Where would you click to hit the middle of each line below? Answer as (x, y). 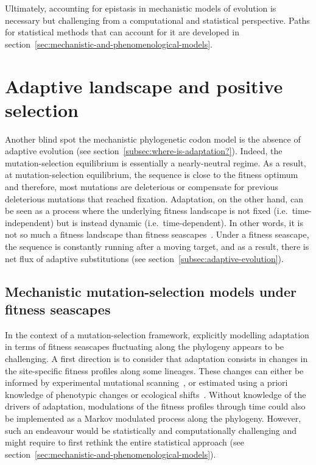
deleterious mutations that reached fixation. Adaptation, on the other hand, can (154, 198)
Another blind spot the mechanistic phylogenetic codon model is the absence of (153, 139)
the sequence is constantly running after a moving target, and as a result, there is (157, 247)
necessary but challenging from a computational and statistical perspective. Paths (157, 20)
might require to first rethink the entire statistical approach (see (125, 442)
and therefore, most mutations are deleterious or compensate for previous (142, 187)
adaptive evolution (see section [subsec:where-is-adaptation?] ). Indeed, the (144, 151)
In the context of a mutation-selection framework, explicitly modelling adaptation (157, 334)
